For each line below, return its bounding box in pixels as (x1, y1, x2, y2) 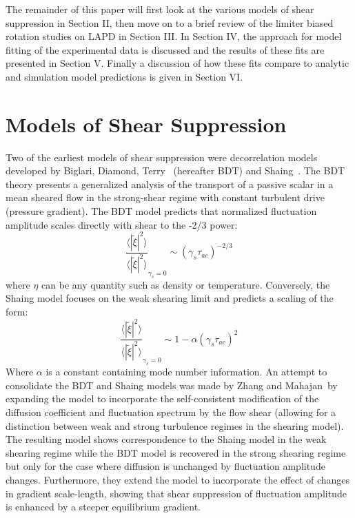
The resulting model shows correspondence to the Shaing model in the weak (6, 432, 327, 446)
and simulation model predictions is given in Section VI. (6, 69, 243, 83)
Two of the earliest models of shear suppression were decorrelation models (6, 149, 318, 164)
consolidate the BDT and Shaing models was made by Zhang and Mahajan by (6, 377, 338, 392)
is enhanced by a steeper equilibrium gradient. (6, 499, 201, 514)
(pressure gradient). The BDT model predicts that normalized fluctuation (6, 204, 317, 218)
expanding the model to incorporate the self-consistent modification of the (6, 391, 319, 406)
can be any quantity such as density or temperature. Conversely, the (41, 277, 330, 291)
